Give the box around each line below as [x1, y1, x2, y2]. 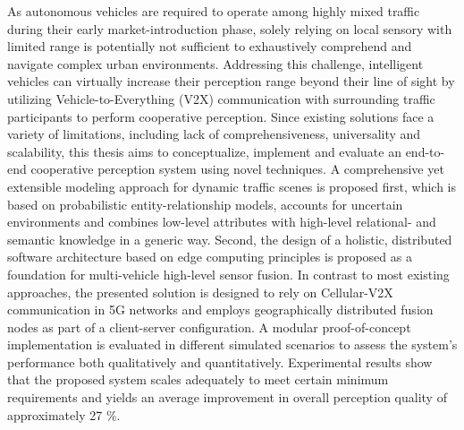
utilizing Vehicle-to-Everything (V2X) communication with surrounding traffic [7, 89, 435, 107]
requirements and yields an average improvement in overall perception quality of [7, 388, 447, 407]
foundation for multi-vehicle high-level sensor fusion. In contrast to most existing [7, 264, 450, 283]
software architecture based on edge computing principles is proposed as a [7, 247, 412, 266]
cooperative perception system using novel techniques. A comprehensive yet [30, 159, 444, 178]
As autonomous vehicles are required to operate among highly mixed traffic [7, 2, 420, 20]
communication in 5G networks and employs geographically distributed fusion [7, 300, 434, 319]
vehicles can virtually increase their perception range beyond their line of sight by [7, 72, 455, 90]
